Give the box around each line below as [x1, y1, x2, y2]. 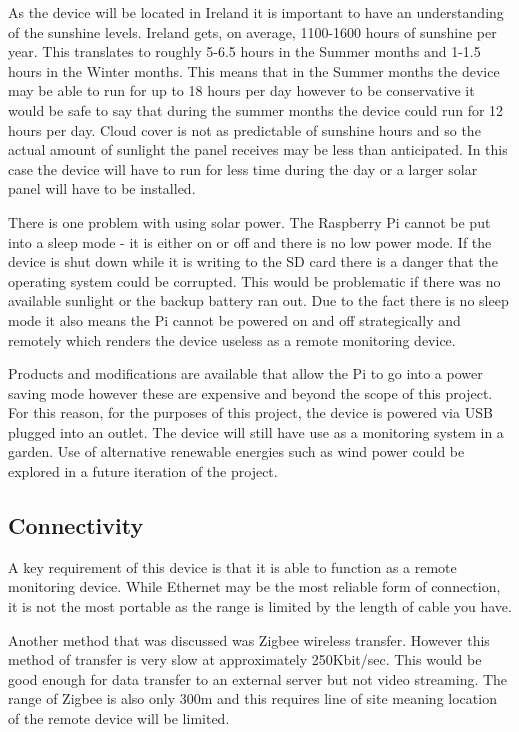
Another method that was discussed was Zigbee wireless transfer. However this [8, 629, 490, 650]
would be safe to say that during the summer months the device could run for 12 [8, 99, 504, 120]
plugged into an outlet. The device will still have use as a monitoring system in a [8, 421, 504, 442]
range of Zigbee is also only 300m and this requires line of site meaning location [8, 688, 497, 709]
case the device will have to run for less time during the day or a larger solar [8, 158, 478, 179]
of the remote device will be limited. [8, 708, 230, 729]
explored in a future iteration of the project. [8, 461, 278, 482]
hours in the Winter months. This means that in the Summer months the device [8, 60, 500, 81]
